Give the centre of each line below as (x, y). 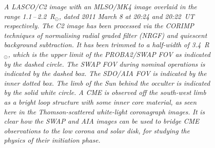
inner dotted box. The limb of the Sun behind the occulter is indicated (107, 83)
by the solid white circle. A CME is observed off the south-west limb (105, 92)
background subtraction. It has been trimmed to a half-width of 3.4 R (107, 45)
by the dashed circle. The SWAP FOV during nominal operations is (105, 64)
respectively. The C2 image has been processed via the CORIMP (99, 26)
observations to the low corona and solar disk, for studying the (97, 130)
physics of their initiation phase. (52, 140)
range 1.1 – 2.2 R (29, 16)
